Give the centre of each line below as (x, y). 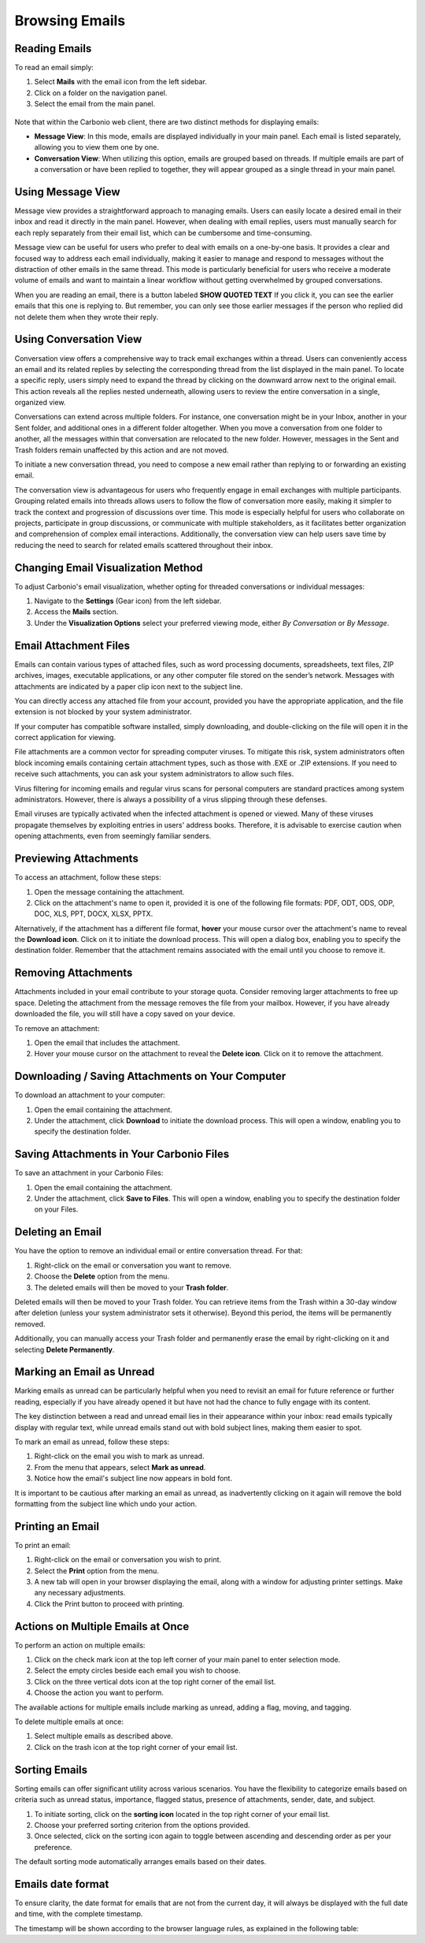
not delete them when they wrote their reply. (87, 317)
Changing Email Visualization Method (109, 568)
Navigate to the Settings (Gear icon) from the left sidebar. (128, 601)
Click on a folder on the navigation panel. (101, 93)
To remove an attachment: (57, 1028)
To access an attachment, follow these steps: (88, 877)
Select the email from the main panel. (95, 104)
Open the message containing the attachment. (109, 891)
